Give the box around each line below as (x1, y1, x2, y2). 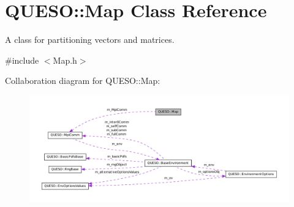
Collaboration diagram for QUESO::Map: (5, 74, 160, 87)
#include (5, 53, 39, 66)
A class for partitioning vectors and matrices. (5, 33, 175, 46)
